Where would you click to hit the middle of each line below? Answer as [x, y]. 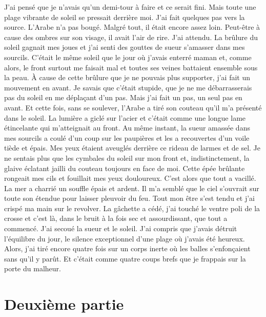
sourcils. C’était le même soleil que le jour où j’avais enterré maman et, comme [128, 57]
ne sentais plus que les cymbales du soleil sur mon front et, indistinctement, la [127, 157]
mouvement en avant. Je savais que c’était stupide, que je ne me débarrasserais [128, 87]
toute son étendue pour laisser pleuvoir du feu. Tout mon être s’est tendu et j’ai [129, 198]
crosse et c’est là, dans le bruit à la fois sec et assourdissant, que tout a [116, 218]
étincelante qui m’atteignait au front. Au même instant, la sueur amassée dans [127, 128]
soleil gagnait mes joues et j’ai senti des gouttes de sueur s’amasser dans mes [125, 47]
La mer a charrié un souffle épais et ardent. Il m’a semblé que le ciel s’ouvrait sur [132, 188]
